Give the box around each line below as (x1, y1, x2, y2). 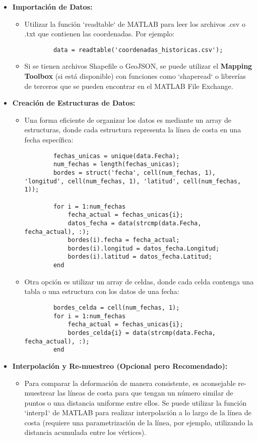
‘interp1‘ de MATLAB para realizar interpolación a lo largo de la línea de (24, 407, 251, 418)
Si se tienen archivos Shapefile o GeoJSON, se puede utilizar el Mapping (24, 61, 252, 71)
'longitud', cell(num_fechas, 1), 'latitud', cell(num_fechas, (24, 177, 241, 185)
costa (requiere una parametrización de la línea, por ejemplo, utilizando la (24, 417, 253, 427)
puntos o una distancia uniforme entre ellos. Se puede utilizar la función (24, 397, 247, 408)
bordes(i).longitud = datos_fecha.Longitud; (68, 244, 220, 252)
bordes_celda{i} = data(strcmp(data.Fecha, (68, 329, 216, 336)
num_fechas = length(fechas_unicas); (53, 161, 180, 168)
